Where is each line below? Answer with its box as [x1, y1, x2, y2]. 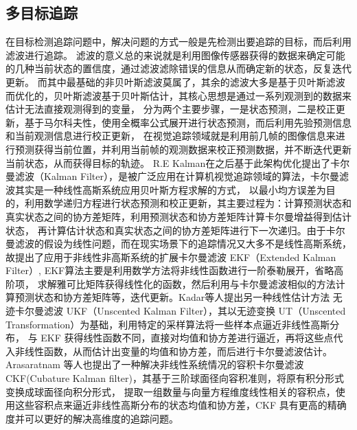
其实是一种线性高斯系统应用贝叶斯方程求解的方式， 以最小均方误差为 [14, 182, 326, 196]
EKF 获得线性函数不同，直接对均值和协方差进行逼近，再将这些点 [41, 330, 334, 345]
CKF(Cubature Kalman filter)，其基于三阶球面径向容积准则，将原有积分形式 [5, 371, 345, 385]
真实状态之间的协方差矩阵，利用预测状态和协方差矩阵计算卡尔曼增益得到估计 [5, 209, 352, 223]
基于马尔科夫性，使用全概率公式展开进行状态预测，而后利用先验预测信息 [24, 115, 352, 129]
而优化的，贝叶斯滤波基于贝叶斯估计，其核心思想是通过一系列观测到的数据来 [5, 88, 352, 102]
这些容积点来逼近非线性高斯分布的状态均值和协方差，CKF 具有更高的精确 [14, 398, 347, 412]
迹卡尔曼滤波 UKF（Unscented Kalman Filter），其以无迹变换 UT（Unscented [5, 304, 346, 318]
